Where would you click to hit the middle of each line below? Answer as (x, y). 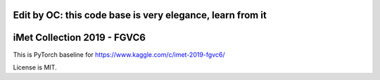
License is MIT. (35, 67)
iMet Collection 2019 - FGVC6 (79, 38)
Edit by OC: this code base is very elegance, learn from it (140, 15)
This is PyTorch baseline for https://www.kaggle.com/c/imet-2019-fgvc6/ (119, 54)
